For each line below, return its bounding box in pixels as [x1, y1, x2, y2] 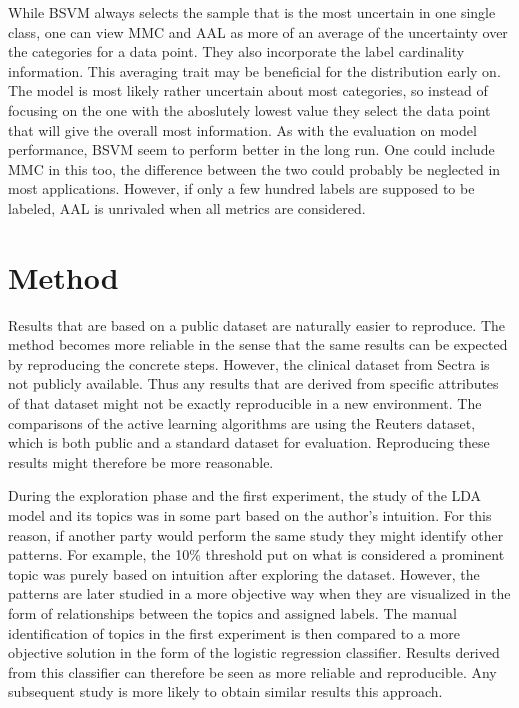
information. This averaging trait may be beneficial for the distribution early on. [8, 60, 501, 81]
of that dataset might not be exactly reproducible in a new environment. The [8, 393, 482, 414]
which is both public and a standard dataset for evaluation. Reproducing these [8, 432, 490, 453]
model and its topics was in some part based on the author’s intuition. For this [8, 505, 492, 525]
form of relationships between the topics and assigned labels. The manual [8, 602, 457, 623]
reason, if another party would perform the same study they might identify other [8, 524, 504, 545]
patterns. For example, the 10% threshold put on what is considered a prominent [8, 544, 505, 565]
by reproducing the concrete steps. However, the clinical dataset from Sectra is [8, 353, 490, 374]
